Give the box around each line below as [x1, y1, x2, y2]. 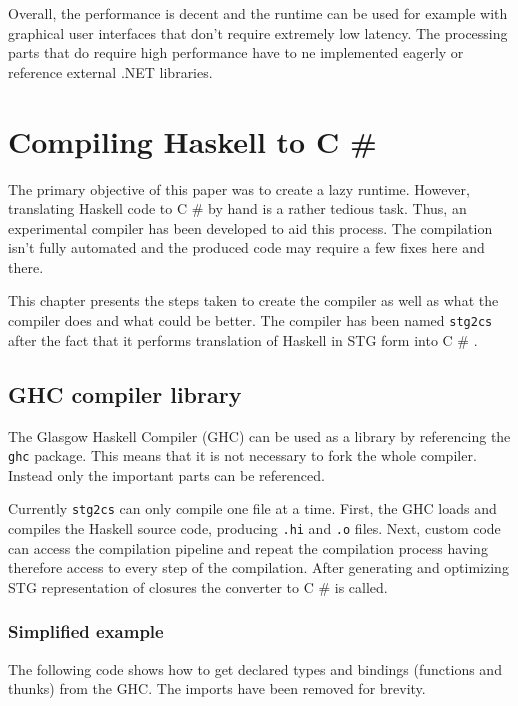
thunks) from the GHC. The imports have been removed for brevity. [8, 678, 426, 699]
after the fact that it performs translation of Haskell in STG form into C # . [8, 329, 478, 350]
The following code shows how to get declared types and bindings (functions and [8, 658, 502, 679]
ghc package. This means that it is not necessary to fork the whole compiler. [8, 445, 477, 466]
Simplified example [8, 619, 164, 644]
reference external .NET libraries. [8, 61, 213, 82]
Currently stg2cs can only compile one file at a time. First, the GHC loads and [8, 498, 497, 519]
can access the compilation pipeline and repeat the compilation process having [8, 537, 488, 558]
